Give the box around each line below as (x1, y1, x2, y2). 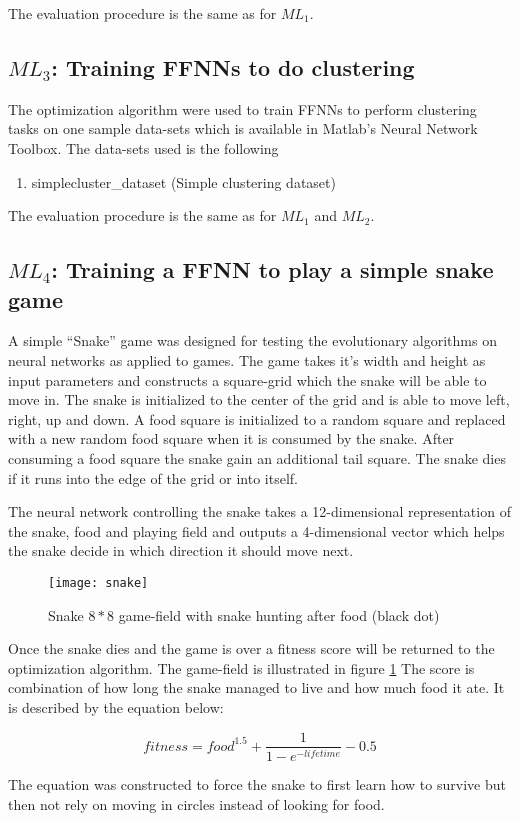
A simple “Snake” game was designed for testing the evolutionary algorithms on (8, 330, 497, 351)
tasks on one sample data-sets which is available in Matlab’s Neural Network (8, 118, 478, 139)
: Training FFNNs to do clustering (51, 51, 415, 82)
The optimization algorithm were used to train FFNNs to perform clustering (8, 98, 477, 119)
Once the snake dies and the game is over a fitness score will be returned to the (8, 638, 495, 659)
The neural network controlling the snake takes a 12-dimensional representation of (8, 501, 511, 522)
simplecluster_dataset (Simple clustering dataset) (31, 171, 336, 192)
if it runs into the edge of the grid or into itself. (8, 467, 299, 488)
